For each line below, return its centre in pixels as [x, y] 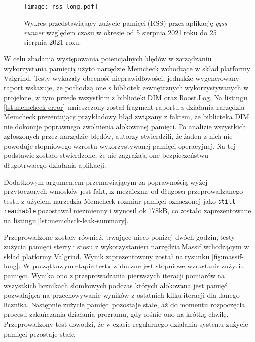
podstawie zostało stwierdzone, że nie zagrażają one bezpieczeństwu [106, 155]
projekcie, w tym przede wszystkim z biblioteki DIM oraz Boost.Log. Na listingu [126, 97]
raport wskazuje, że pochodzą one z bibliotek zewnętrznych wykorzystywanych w [126, 88]
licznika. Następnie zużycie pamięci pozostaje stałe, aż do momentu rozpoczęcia [125, 304]
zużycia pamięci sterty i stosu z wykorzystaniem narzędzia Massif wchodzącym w [127, 247]
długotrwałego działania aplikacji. [55, 165]
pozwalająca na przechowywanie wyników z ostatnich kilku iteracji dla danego [122, 295]
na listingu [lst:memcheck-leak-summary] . [66, 220]
